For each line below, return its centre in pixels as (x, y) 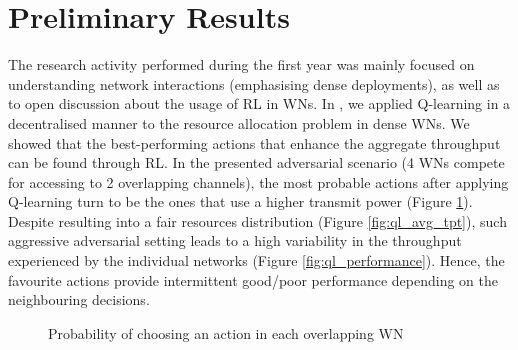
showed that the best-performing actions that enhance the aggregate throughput (254, 142)
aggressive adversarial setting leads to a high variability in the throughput (235, 240)
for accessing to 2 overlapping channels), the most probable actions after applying (258, 181)
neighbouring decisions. (79, 299)
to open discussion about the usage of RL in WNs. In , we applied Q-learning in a (259, 103)
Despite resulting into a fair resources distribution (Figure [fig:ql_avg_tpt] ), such (257, 220)
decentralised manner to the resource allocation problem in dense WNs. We (239, 122)
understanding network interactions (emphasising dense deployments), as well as (254, 83)
